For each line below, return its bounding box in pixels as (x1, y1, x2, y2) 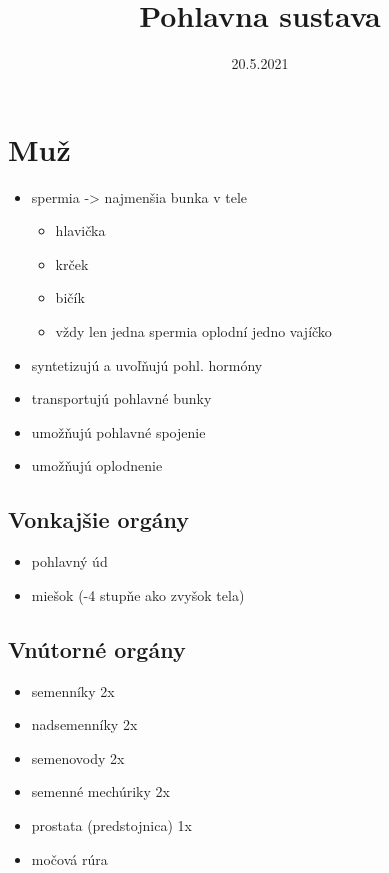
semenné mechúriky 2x (31, 781, 170, 802)
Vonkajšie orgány (8, 504, 189, 535)
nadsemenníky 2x (31, 714, 138, 735)
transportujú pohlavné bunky (31, 388, 212, 409)
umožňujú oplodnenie (31, 455, 163, 476)
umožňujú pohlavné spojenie (31, 421, 206, 442)
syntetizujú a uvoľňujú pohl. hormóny (31, 354, 263, 375)
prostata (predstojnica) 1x (31, 814, 192, 835)
